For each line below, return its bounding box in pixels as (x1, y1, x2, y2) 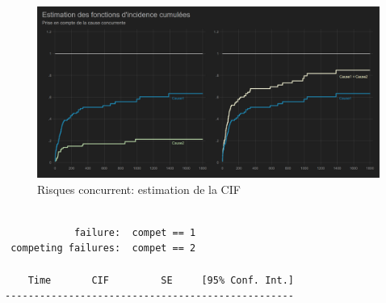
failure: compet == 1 (73, 226, 196, 238)
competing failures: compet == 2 (10, 242, 196, 255)
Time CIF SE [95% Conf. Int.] (27, 274, 294, 286)
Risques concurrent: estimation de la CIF (37, 180, 241, 197)
